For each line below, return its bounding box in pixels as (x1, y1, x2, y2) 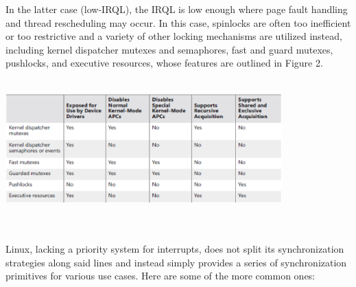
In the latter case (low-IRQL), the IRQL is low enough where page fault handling (5, 2, 348, 16)
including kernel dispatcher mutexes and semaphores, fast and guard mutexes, (5, 42, 333, 56)
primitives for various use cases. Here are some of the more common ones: (5, 268, 316, 283)
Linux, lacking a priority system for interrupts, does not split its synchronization (5, 242, 344, 256)
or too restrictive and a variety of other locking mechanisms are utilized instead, (5, 29, 342, 43)
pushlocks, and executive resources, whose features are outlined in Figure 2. (5, 56, 323, 70)
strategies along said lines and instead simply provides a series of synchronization (5, 255, 347, 269)
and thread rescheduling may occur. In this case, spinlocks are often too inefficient (5, 15, 351, 30)
